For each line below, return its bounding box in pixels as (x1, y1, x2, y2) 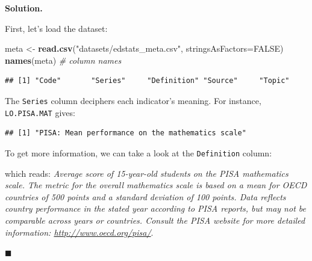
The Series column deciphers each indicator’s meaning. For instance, (5, 94, 261, 106)
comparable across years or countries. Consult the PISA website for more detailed (5, 213, 305, 226)
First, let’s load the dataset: (5, 22, 108, 34)
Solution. (5, 2, 43, 14)
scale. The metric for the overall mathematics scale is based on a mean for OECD (5, 179, 307, 191)
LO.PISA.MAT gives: (5, 106, 75, 118)
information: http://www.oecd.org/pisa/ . (5, 226, 154, 238)
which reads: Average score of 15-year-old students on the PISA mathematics (5, 167, 289, 179)
